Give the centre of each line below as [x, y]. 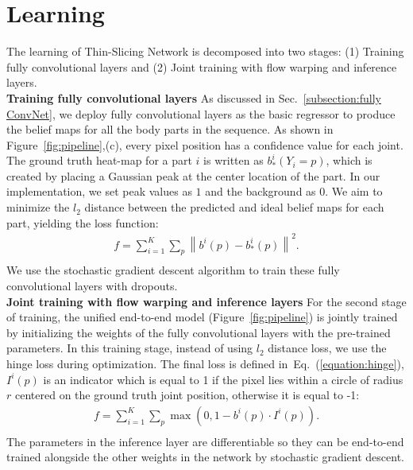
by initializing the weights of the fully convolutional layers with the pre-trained [199, 332]
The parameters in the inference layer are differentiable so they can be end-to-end [205, 441]
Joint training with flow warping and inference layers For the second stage [206, 301]
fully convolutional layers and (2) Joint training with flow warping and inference [202, 66]
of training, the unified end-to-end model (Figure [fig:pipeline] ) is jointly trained [202, 317]
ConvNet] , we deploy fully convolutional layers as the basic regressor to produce [201, 113]
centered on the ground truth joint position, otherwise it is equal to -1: [187, 395]
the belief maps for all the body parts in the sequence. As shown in [170, 129]
